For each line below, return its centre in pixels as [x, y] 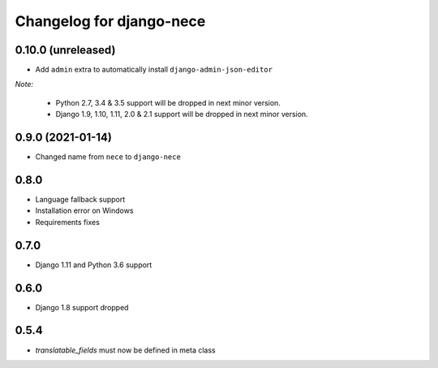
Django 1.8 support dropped [82, 307]
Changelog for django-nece [110, 21]
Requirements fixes [68, 222]
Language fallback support [80, 200]
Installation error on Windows [84, 210]
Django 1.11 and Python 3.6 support [94, 265]
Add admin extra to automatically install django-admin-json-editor [154, 70]
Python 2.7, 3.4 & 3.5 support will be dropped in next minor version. [168, 102]
